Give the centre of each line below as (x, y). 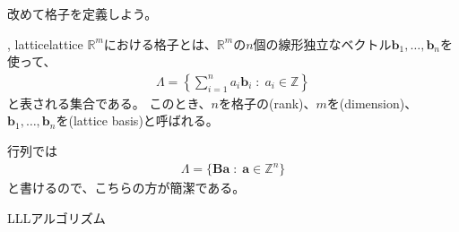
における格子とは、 (160, 43)
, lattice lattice (45, 43)
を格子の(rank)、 (267, 103)
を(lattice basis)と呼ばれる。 (137, 120)
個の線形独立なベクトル (322, 43)
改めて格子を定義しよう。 (82, 13)
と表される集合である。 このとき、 (109, 103)
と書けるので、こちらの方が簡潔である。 (126, 188)
